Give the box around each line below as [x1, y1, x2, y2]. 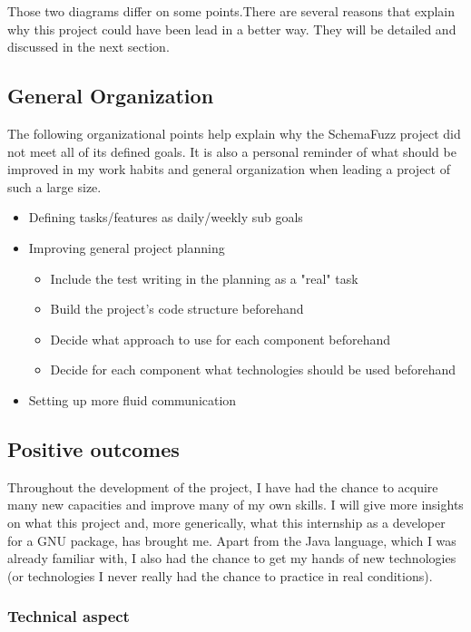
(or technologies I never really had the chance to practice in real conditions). [7, 566, 433, 585]
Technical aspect [7, 605, 130, 627]
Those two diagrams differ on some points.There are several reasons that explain [7, 2, 456, 20]
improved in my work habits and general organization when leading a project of [7, 160, 450, 179]
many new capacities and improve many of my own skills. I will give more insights [7, 495, 464, 514]
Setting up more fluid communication [28, 390, 237, 409]
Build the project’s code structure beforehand [50, 299, 304, 318]
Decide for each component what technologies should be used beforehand [50, 360, 456, 379]
